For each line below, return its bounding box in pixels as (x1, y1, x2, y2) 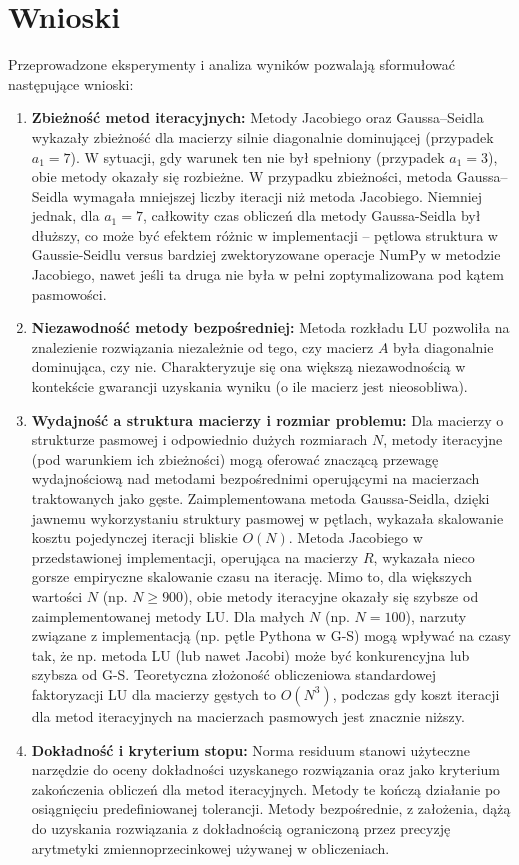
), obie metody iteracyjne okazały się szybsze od (183, 585, 479, 606)
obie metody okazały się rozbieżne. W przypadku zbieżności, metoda (31, 166, 453, 187)
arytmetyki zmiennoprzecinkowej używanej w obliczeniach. (31, 837, 390, 858)
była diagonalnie (393, 336, 494, 357)
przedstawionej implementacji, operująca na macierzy (31, 546, 359, 567)
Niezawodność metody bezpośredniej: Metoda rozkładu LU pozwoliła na (31, 317, 510, 338)
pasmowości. (31, 283, 107, 304)
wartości (31, 585, 83, 606)
